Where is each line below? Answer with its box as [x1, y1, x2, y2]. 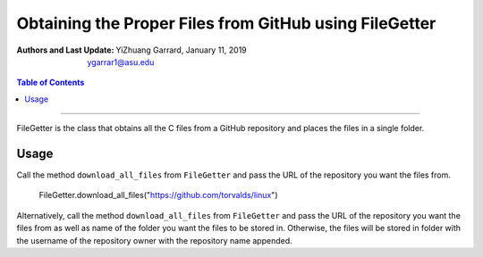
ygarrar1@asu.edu [87, 56, 155, 67]
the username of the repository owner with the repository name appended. [16, 235, 292, 245]
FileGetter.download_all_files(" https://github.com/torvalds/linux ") [38, 190, 278, 201]
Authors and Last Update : [16, 45, 114, 55]
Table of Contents [16, 77, 85, 88]
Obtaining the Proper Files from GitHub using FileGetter [16, 13, 436, 33]
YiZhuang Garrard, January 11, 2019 [115, 45, 248, 55]
